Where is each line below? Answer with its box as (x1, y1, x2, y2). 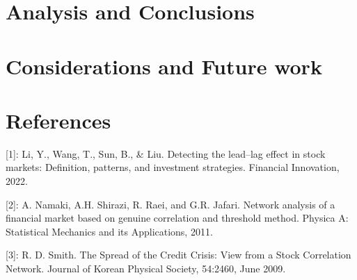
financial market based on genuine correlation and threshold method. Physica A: (6, 211, 349, 225)
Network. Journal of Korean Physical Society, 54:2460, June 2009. (6, 261, 286, 276)
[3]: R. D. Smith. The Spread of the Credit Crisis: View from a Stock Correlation (6, 247, 351, 262)
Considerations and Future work (6, 51, 322, 80)
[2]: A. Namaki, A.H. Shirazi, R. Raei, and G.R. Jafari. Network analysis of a (6, 197, 335, 211)
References (6, 106, 111, 134)
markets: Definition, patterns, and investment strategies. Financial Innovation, (6, 160, 340, 174)
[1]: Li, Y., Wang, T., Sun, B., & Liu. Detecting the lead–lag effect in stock (6, 146, 326, 160)
